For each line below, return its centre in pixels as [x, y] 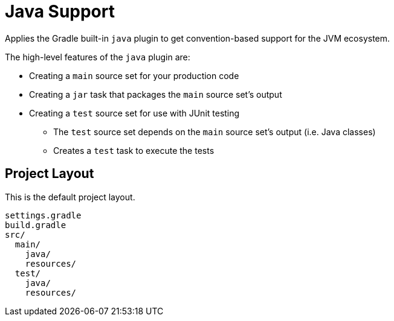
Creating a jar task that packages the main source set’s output [156, 94]
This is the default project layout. [70, 197]
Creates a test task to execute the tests [134, 150]
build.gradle [36, 225]
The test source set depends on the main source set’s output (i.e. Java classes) [215, 132]
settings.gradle [43, 215]
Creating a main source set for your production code [134, 75]
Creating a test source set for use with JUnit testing [134, 113]
